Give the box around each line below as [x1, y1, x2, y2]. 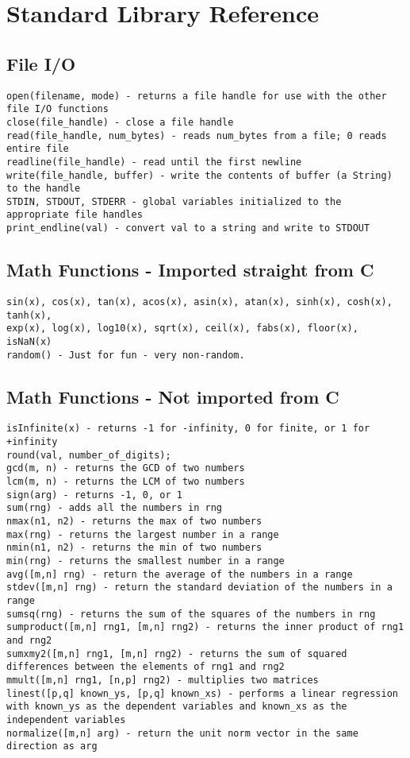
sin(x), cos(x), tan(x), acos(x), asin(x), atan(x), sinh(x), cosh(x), [6, 296, 393, 307]
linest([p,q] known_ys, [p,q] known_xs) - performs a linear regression [6, 687, 398, 699]
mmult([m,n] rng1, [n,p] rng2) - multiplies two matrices [6, 674, 319, 686]
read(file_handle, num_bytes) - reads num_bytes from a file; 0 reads [6, 130, 387, 141]
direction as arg [6, 741, 98, 752]
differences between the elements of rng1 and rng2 [6, 661, 285, 673]
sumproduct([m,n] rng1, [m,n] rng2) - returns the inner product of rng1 [6, 621, 404, 633]
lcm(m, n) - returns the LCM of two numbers [6, 476, 245, 488]
